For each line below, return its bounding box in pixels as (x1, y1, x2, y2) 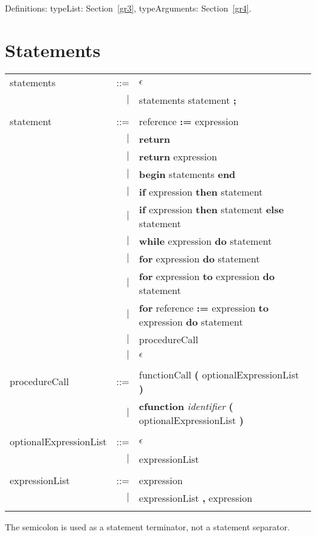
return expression (139, 149, 218, 163)
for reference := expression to (139, 300, 269, 315)
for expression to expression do (139, 268, 275, 283)
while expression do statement (139, 233, 272, 248)
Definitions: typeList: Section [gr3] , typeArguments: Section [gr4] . (5, 2, 252, 14)
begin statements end (139, 166, 236, 181)
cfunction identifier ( (139, 398, 233, 413)
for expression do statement (139, 251, 260, 265)
